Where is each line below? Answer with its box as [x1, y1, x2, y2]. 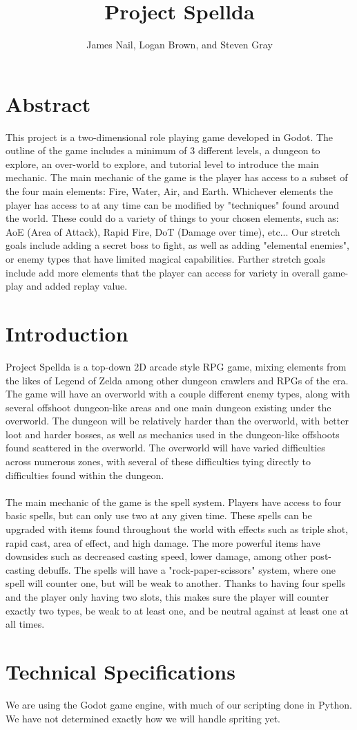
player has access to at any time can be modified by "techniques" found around [6, 197, 339, 212]
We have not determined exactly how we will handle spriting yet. [6, 711, 280, 725]
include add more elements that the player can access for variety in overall [6, 265, 320, 279]
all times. [6, 617, 45, 631]
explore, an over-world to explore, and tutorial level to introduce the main [6, 156, 319, 171]
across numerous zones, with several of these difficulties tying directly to [6, 454, 311, 469]
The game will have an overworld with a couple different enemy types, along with [6, 386, 350, 401]
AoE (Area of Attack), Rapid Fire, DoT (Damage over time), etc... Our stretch [6, 224, 340, 238]
